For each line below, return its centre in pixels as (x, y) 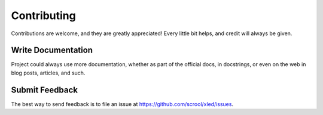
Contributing (43, 15)
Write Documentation (52, 50)
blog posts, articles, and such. (48, 73)
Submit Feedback (44, 90)
